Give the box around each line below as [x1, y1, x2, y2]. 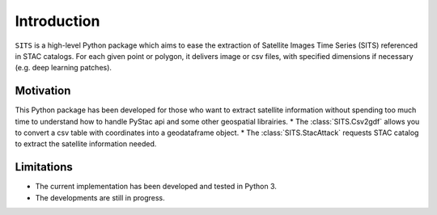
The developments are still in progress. [35, 192, 165, 202]
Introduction [15, 12, 100, 30]
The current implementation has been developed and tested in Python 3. [35, 182, 277, 192]
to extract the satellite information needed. [15, 139, 157, 149]
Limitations [15, 160, 73, 174]
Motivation [15, 84, 71, 98]
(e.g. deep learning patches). [15, 63, 112, 73]
